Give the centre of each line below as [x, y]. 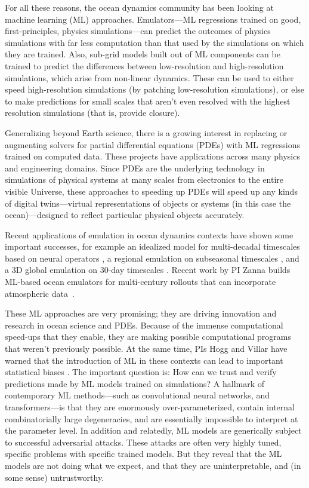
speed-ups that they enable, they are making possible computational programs [148, 337]
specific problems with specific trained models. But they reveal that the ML [143, 454]
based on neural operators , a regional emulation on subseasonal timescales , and [152, 258]
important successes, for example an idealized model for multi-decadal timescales [152, 246]
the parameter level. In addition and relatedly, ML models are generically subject [153, 430]
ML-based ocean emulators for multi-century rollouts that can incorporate [140, 282]
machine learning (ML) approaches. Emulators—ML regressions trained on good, [153, 19]
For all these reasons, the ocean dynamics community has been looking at [139, 7]
